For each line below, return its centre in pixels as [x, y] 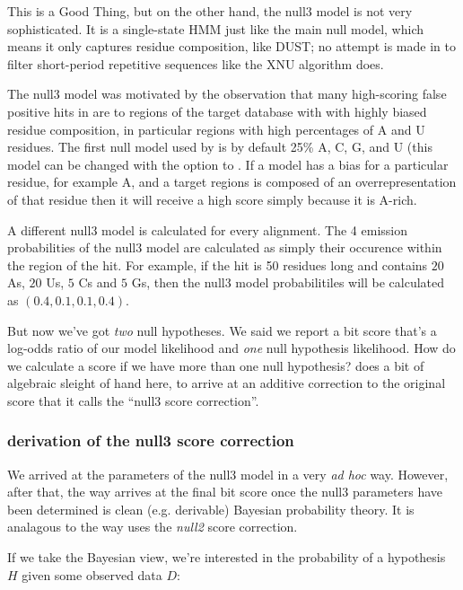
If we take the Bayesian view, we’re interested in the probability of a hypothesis [227, 557]
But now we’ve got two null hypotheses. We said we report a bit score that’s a [222, 330]
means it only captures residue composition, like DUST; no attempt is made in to [231, 46]
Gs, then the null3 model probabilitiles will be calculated [288, 282]
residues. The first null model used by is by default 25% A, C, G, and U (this [220, 147]
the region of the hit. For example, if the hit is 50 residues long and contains [218, 264]
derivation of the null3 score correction [151, 440]
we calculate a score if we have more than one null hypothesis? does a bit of [216, 365]
